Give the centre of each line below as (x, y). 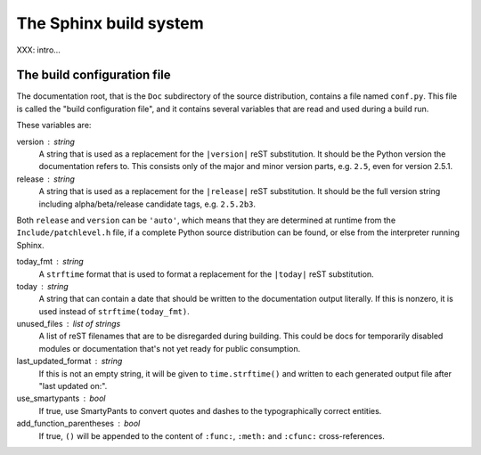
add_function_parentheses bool (78, 424)
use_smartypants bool (61, 398)
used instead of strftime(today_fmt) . (114, 311)
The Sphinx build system (110, 23)
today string (42, 286)
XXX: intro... (39, 50)
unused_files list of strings (69, 324)
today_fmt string (50, 262)
